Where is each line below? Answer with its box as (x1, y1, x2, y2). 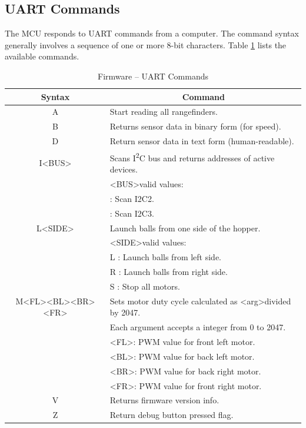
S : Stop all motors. (109, 280, 180, 292)
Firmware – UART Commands (98, 69, 208, 82)
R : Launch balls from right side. (109, 266, 228, 278)
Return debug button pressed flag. (109, 409, 234, 421)
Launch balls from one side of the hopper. (109, 221, 261, 234)
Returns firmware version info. (109, 394, 219, 406)
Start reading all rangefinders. (109, 105, 218, 118)
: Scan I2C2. (109, 192, 154, 204)
